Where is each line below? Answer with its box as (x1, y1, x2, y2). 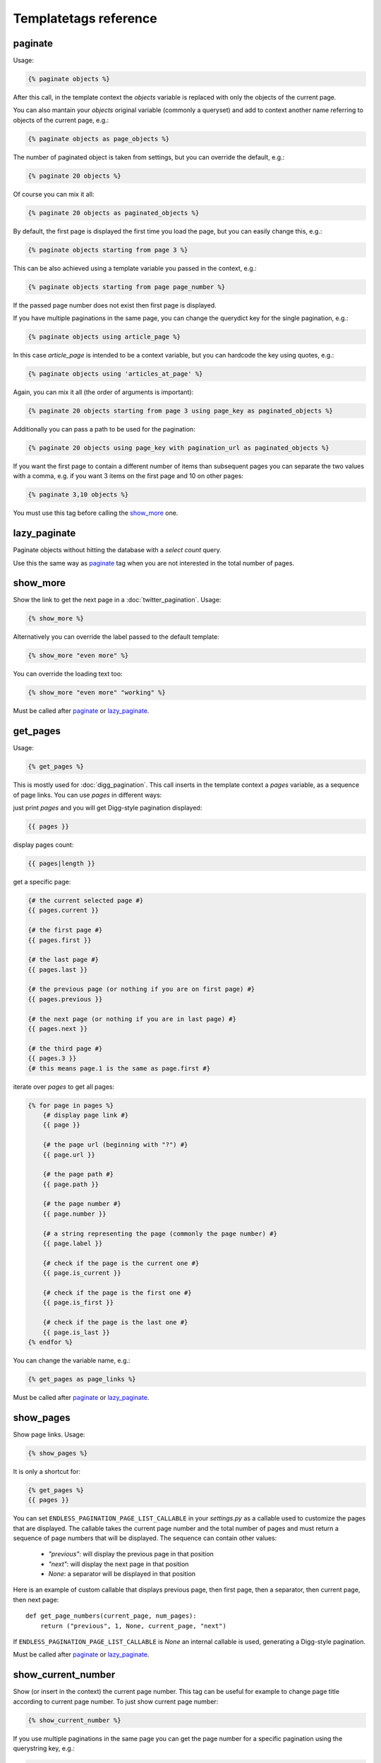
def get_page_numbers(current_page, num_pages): (25, 1612, 197, 1620)
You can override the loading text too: (13, 670, 123, 678)
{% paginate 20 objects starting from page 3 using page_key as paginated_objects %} (28, 406, 333, 415)
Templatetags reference (13, 11, 158, 26)
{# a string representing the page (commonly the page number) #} (42, 1229, 278, 1238)
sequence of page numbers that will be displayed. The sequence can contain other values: (13, 1534, 277, 1542)
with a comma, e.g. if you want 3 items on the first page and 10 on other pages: (13, 472, 243, 480)
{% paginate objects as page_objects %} (28, 135, 169, 142)
